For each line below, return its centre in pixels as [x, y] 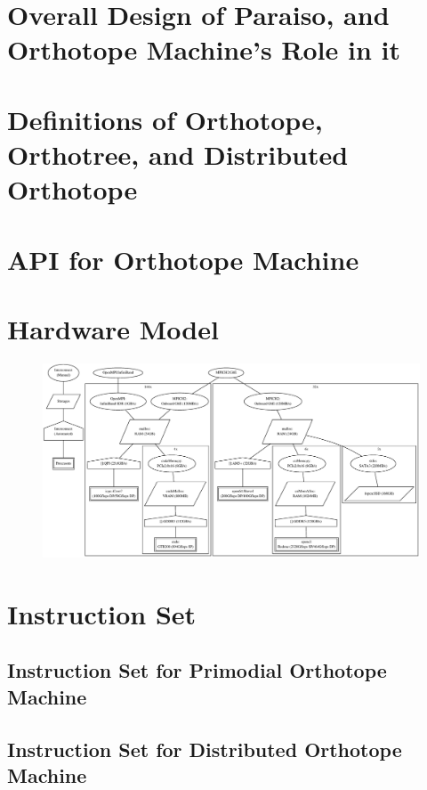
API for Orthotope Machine [183, 259]
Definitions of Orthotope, [165, 119]
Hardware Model [113, 328]
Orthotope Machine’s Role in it [204, 49]
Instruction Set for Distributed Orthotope [205, 749]
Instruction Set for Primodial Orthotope [197, 670]
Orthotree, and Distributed [178, 154]
